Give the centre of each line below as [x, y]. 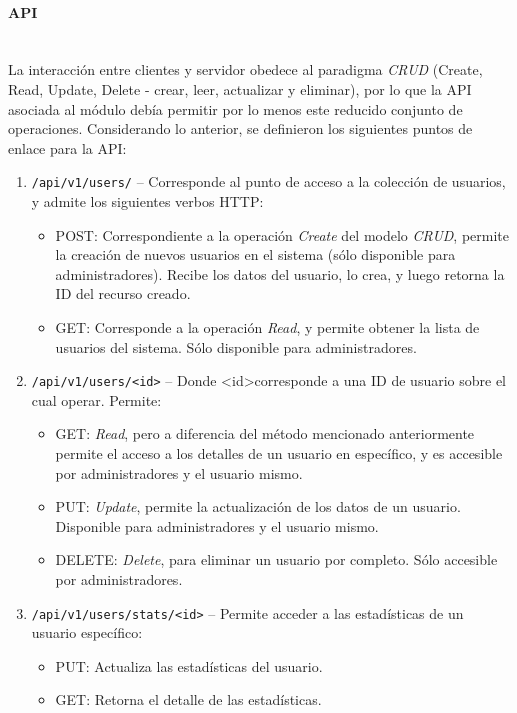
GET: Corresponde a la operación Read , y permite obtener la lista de [267, 326]
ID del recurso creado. [123, 293]
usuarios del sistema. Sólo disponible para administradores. [236, 346]
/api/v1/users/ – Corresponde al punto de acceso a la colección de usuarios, [268, 181]
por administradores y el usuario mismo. [179, 472]
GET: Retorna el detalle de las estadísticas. [188, 699]
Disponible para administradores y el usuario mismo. [217, 525]
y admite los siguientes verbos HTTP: [147, 201]
